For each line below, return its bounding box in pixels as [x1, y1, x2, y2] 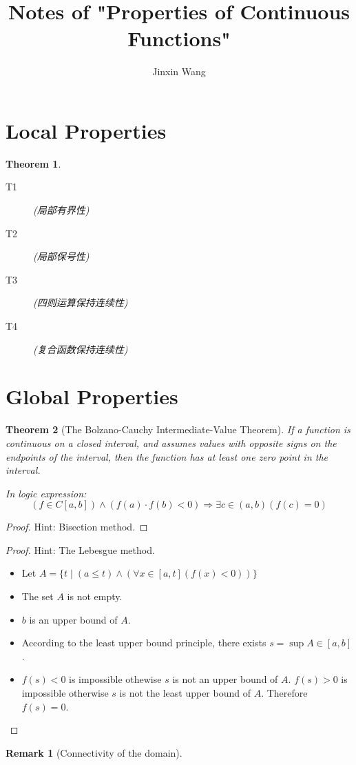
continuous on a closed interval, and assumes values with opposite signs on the [6, 435, 337, 450]
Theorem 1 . [6, 156, 61, 170]
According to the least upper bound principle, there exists [21, 635, 266, 650]
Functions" [127, 24, 231, 52]
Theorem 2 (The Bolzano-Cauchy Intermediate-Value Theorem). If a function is [6, 422, 350, 437]
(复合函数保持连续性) [33, 341, 128, 356]
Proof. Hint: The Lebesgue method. [6, 542, 155, 557]
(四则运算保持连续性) [33, 295, 128, 310]
